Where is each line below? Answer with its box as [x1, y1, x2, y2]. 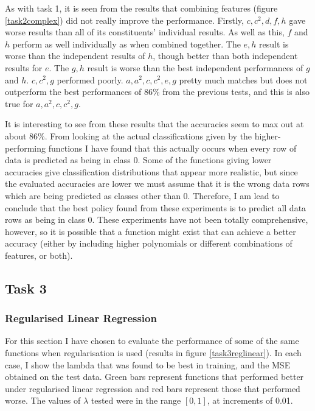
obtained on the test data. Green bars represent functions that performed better [5, 370, 304, 383]
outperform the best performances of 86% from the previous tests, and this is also [5, 85, 310, 98]
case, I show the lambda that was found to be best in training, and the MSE [5, 358, 291, 371]
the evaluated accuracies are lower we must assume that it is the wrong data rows [5, 177, 310, 190]
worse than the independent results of [5, 49, 145, 62]
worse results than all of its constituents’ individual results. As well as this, [5, 26, 285, 38]
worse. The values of [5, 394, 81, 407]
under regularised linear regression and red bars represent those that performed [5, 382, 300, 395]
